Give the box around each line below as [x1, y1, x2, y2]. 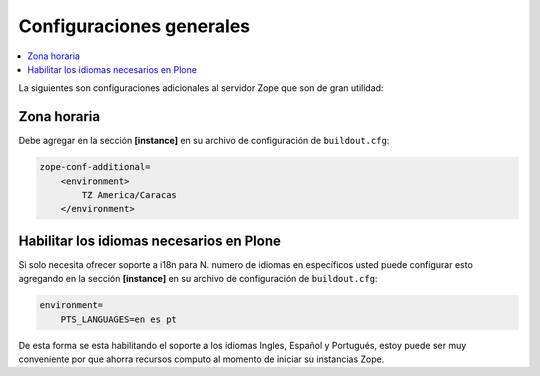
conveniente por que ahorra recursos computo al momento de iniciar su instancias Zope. [18, 353, 385, 365]
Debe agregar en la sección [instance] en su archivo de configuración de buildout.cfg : [18, 135, 390, 147]
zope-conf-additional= [39, 161, 151, 173]
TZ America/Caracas [81, 190, 177, 200]
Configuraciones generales [18, 15, 251, 37]
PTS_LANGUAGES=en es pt [60, 313, 177, 325]
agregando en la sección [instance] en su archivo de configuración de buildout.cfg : [18, 273, 378, 285]
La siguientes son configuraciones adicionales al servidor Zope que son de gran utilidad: [18, 82, 384, 94]
